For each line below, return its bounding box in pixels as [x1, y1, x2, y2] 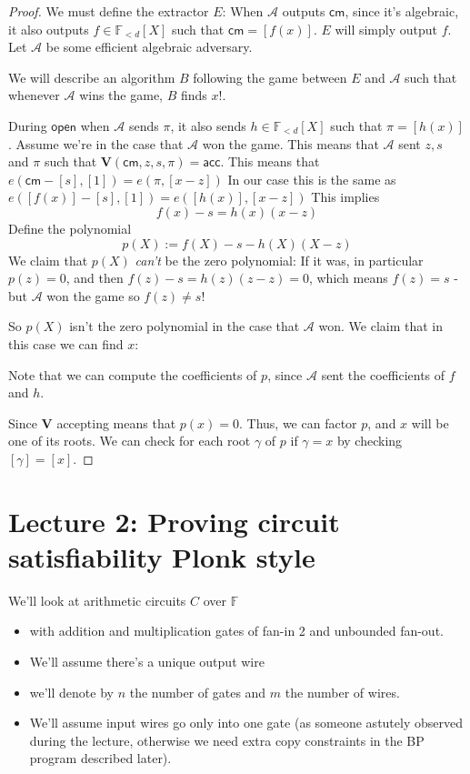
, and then [65, 268, 124, 287]
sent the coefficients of [321, 365, 445, 384]
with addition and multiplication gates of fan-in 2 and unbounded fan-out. [29, 621, 444, 640]
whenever [8, 85, 60, 105]
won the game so [46, 286, 140, 305]
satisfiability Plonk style [8, 538, 315, 575]
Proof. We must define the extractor [8, 2, 209, 20]
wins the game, [79, 85, 163, 105]
